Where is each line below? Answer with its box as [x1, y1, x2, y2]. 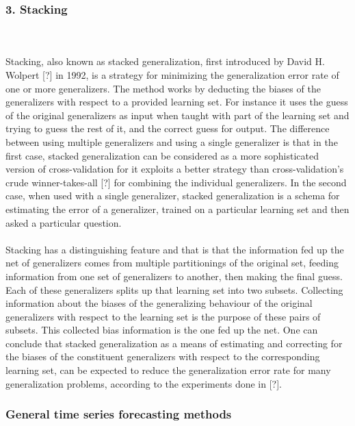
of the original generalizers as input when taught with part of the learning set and [5, 108, 350, 122]
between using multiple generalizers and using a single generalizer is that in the [5, 134, 338, 149]
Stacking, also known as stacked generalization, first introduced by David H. [5, 54, 325, 68]
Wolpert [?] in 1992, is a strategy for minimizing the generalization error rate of [5, 68, 339, 82]
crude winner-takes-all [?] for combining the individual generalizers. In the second [5, 175, 347, 189]
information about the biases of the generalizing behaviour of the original [5, 296, 313, 310]
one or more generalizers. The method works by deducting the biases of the [5, 81, 321, 95]
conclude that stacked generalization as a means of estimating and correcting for [5, 336, 343, 350]
